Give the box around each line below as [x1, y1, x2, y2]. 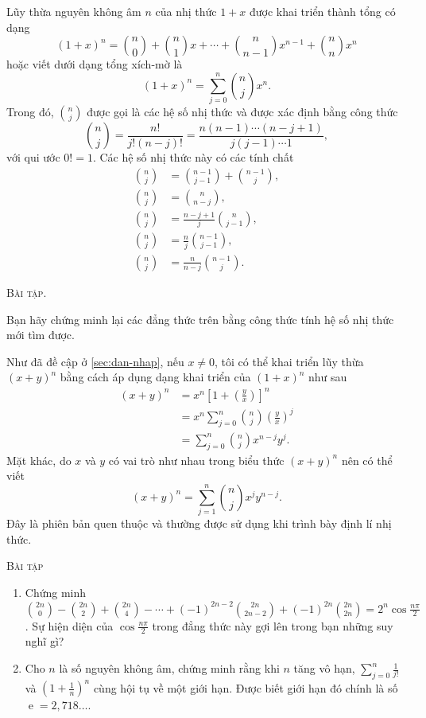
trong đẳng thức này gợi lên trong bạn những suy [152, 617, 393, 634]
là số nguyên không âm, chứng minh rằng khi [59, 660, 280, 677]
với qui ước [6, 149, 60, 166]
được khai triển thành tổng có [250, 3, 396, 19]
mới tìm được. [6, 326, 75, 343]
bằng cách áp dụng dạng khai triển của [60, 369, 251, 385]
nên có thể [341, 451, 393, 468]
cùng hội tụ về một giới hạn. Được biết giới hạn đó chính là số [93, 679, 398, 696]
